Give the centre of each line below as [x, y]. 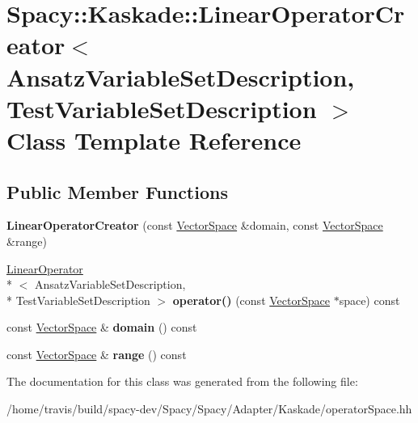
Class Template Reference [154, 140]
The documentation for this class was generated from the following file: [182, 381]
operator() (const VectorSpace [251, 300]
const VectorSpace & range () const [97, 354]
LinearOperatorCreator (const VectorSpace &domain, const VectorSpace [195, 225]
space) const [369, 300]
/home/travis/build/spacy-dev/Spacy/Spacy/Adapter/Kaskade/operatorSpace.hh [209, 409]
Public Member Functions [117, 191]
